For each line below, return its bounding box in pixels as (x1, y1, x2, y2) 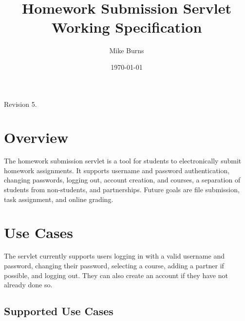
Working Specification (51, 17, 202, 37)
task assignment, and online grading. (4, 194, 113, 204)
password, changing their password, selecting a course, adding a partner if (4, 260, 224, 270)
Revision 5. (4, 99, 37, 109)
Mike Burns (109, 45, 144, 56)
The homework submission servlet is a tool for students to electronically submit (4, 156, 242, 166)
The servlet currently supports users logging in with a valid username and (4, 251, 225, 261)
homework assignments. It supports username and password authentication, (4, 165, 230, 175)
